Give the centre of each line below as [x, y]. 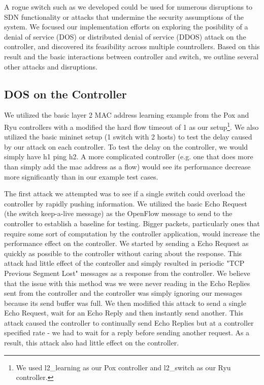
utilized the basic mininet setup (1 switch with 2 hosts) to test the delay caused [128, 137]
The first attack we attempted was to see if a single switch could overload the [125, 194]
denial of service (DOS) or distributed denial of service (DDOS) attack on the [125, 36]
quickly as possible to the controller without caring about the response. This [123, 253]
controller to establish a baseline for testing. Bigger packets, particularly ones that [132, 223]
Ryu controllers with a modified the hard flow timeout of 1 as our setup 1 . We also [131, 126]
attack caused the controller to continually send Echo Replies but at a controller [129, 322]
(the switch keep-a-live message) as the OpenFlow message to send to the [118, 213]
